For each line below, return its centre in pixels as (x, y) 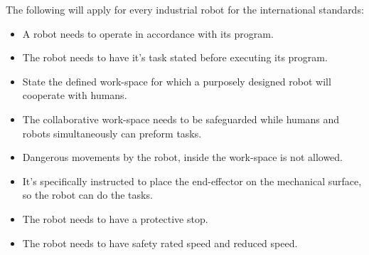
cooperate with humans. (75, 95)
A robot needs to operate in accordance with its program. (148, 33)
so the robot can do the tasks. (87, 195)
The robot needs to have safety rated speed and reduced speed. (160, 243)
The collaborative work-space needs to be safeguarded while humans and (181, 119)
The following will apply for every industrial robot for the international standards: (185, 9)
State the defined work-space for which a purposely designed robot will (177, 81)
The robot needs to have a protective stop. (115, 218)
